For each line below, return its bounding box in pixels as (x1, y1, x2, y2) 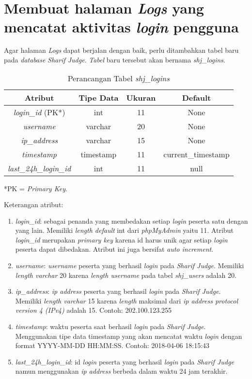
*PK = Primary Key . (4, 183, 67, 193)
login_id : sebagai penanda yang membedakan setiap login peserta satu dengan (15, 215, 248, 226)
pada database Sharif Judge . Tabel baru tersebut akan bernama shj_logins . (4, 54, 225, 64)
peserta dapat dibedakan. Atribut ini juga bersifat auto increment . (15, 244, 214, 254)
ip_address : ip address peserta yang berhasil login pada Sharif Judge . (15, 286, 221, 296)
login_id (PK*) (13, 106, 65, 118)
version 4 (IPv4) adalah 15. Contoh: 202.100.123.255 (15, 305, 172, 315)
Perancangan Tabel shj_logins (67, 72, 170, 84)
